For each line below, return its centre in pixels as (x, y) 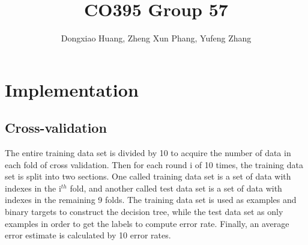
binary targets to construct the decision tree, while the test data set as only (144, 212)
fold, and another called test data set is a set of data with (176, 188)
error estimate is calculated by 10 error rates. (88, 235)
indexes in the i (33, 188)
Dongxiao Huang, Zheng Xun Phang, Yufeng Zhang (156, 38)
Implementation (72, 89)
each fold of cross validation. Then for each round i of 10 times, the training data (154, 164)
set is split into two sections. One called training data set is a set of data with (148, 176)
